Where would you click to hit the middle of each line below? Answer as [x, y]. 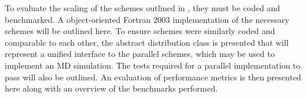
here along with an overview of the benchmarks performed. [111, 88]
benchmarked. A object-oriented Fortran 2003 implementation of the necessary [147, 19]
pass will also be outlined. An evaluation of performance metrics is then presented [153, 77]
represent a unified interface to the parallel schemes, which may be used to [140, 54]
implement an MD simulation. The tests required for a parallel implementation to [153, 65]
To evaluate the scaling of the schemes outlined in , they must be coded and [143, 8]
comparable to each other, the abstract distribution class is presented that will [147, 42]
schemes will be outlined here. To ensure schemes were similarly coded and [140, 31]
